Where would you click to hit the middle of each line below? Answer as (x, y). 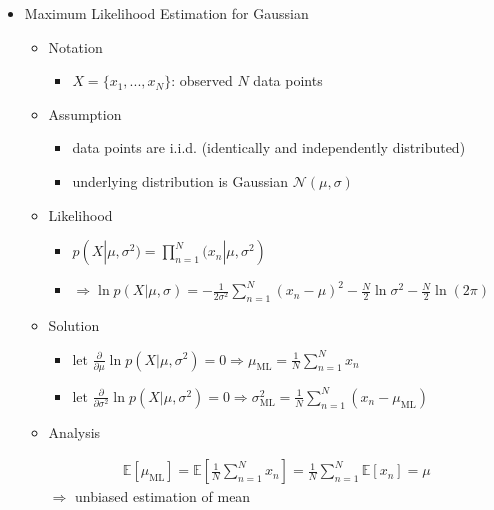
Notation (75, 46)
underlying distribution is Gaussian (180, 180)
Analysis (74, 431)
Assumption (85, 113)
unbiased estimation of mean (162, 496)
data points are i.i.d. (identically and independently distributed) (269, 147)
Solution (74, 324)
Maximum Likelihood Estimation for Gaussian (166, 13)
